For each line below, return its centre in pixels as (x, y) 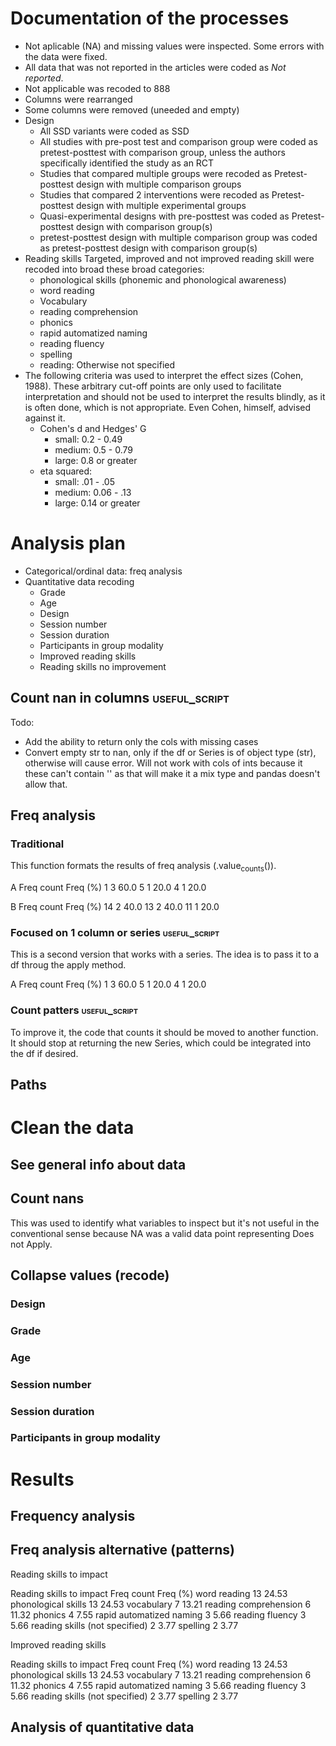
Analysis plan (68, 543)
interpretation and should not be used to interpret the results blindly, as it (175, 396)
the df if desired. (44, 1053)
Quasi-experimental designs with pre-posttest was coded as (164, 216)
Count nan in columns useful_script (120, 698)
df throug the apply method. (68, 965)
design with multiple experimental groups (161, 205)
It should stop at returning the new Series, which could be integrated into (161, 1043)
